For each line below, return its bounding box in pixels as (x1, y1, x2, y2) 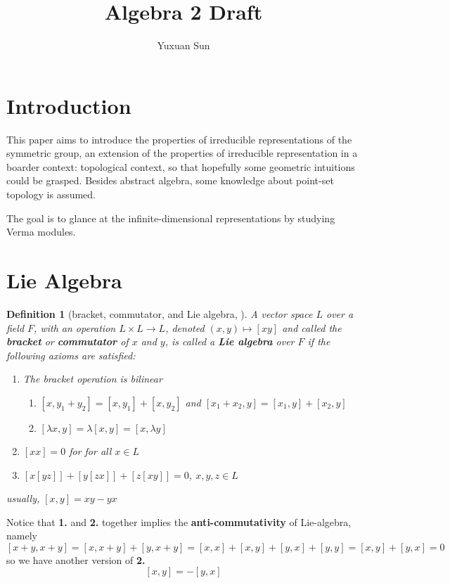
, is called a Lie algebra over (165, 334, 295, 349)
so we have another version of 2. (6, 552, 146, 567)
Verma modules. (6, 224, 76, 239)
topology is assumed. (6, 187, 96, 202)
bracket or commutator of (6, 334, 129, 349)
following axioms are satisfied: (6, 347, 136, 362)
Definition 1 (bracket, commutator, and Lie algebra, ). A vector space (6, 306, 313, 321)
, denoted (165, 320, 205, 335)
